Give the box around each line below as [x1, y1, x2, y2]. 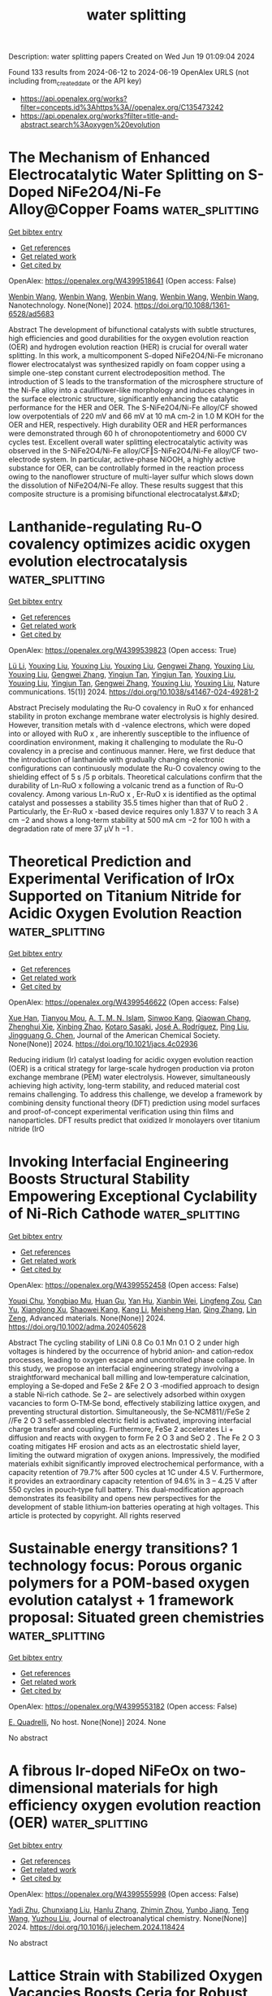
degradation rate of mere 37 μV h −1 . [8, 824, 134, 834]
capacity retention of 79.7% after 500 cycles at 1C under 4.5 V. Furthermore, [8, 1467, 264, 1477]
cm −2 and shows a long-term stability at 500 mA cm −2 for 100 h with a [8, 815, 251, 825]
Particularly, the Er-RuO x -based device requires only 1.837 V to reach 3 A [8, 806, 258, 816]
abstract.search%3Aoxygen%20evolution [19, 120, 161, 129]
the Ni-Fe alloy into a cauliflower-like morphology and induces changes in [8, 385, 255, 395]
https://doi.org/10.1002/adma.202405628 [8, 1321, 147, 1332]
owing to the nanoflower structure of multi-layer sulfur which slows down [8, 471, 254, 481]
